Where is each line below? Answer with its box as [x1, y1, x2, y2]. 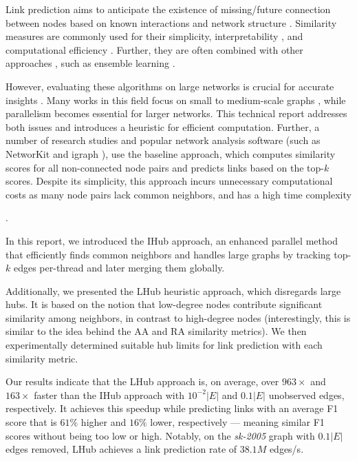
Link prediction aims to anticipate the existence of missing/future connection [6, 2, 331, 16]
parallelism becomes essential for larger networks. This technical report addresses [6, 106, 347, 121]
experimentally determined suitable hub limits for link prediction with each [6, 338, 323, 352]
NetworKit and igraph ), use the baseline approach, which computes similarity [6, 146, 336, 161]
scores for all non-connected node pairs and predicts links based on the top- [6, 160, 325, 174]
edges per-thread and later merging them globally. [13, 260, 225, 275]
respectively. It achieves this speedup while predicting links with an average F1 [6, 401, 338, 416]
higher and [80, 415, 127, 429]
